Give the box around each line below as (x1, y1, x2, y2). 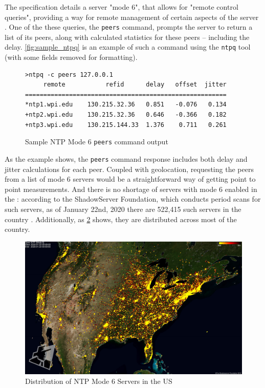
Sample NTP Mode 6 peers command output (25, 136, 168, 147)
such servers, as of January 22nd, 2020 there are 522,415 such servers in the (5, 203, 241, 214)
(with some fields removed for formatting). (5, 52, 138, 62)
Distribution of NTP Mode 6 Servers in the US (25, 376, 172, 386)
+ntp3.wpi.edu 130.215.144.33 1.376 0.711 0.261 (25, 121, 227, 128)
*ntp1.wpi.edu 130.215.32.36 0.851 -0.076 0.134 (25, 101, 227, 109)
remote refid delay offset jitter (43, 81, 227, 89)
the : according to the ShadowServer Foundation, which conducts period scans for (5, 193, 261, 204)
